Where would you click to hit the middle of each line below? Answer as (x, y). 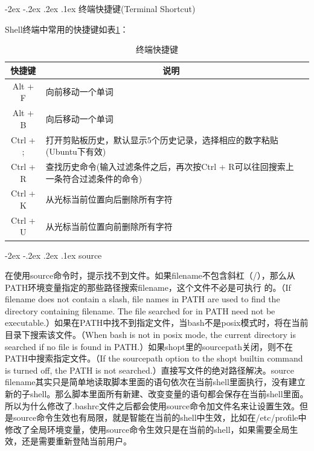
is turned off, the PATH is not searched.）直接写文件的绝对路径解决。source (149, 370)
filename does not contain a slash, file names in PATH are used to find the (143, 299)
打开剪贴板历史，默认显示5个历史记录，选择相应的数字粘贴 (162, 139)
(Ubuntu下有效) (76, 151)
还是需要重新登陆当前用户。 (76, 441)
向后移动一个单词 (79, 118)
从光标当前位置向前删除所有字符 (109, 226)
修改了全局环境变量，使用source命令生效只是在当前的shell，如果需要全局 (147, 429)
